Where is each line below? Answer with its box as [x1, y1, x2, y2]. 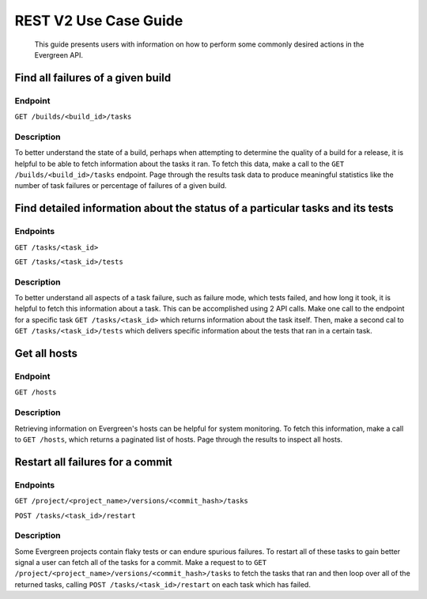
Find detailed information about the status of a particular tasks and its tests [14, 202, 394, 215]
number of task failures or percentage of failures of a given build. [14, 181, 227, 190]
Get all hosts [14, 347, 78, 360]
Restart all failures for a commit [14, 455, 173, 469]
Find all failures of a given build [14, 71, 172, 85]
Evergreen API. [34, 50, 83, 59]
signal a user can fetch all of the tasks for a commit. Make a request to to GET [14, 558, 267, 567]
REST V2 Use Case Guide [14, 12, 183, 29]
